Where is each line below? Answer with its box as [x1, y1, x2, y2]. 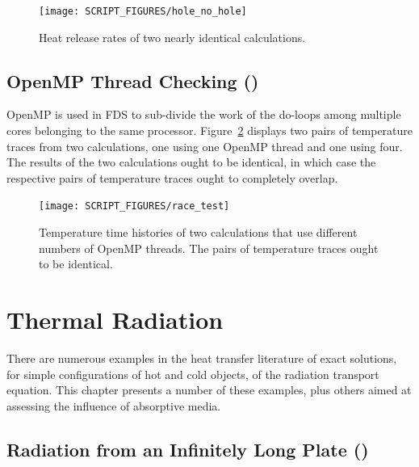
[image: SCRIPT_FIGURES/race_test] [39, 200, 230, 212]
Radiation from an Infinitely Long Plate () [6, 436, 369, 461]
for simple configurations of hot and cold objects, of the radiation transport [6, 365, 379, 382]
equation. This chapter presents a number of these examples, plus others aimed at [6, 381, 412, 398]
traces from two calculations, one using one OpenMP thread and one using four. [6, 137, 403, 154]
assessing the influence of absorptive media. [6, 397, 221, 414]
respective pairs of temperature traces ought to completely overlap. [6, 169, 338, 186]
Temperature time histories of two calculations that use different [39, 224, 358, 241]
